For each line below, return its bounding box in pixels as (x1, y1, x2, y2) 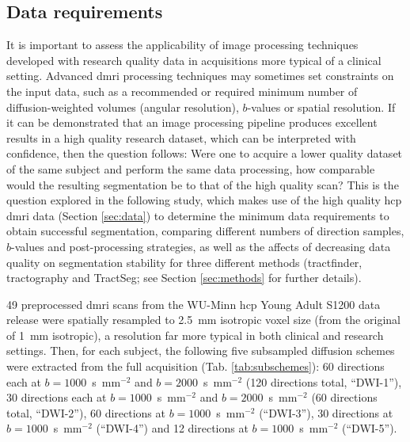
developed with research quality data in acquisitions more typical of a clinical (6, 51, 382, 68)
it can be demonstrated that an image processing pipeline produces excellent (6, 114, 378, 131)
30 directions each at (6, 389, 107, 406)
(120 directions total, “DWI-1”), (245, 373, 402, 390)
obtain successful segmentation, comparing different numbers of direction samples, (6, 223, 404, 239)
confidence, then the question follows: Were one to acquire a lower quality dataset (6, 145, 403, 162)
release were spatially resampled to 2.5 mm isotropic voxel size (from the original (6, 311, 401, 328)
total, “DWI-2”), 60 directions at (6, 404, 165, 421)
